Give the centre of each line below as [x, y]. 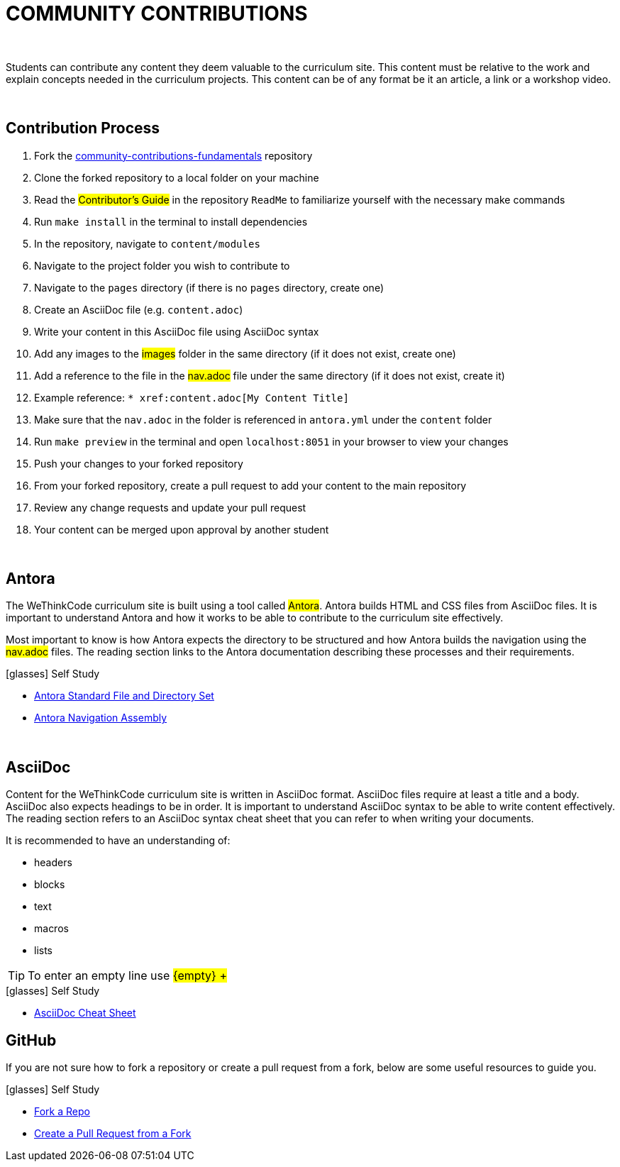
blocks [50, 885]
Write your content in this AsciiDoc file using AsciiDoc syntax [177, 331]
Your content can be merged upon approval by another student [182, 529]
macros [51, 929]
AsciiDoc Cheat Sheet [85, 1013]
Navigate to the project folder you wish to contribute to [162, 265]
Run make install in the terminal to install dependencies [171, 221]
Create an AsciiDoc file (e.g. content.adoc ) [139, 309]
